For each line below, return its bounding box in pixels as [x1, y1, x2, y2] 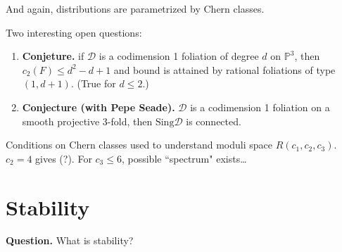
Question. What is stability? [6, 233, 134, 248]
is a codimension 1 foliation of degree [99, 49, 259, 63]
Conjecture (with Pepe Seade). [22, 99, 175, 114]
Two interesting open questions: [6, 25, 142, 39]
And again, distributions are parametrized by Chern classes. [6, 1, 265, 15]
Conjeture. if [22, 49, 84, 63]
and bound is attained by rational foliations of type [113, 62, 336, 77]
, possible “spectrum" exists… [121, 151, 247, 165]
